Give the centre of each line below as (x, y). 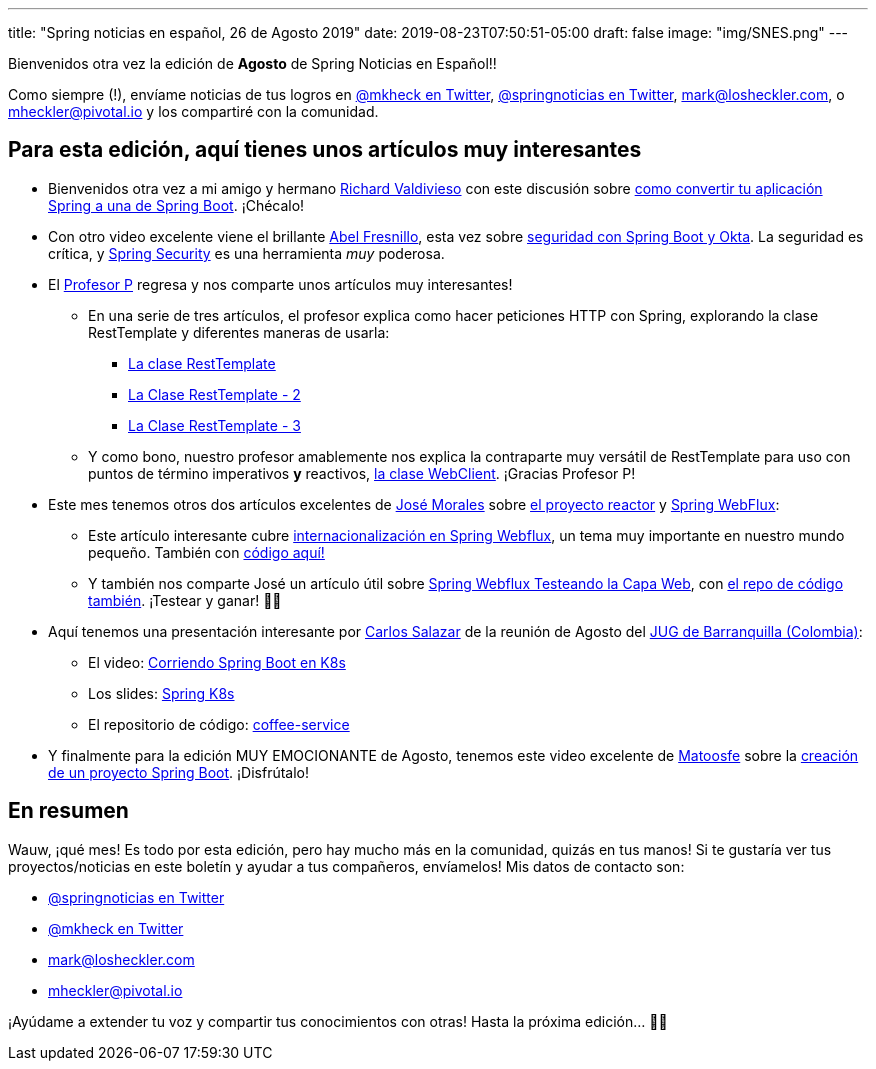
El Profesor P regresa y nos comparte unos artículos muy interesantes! (280, 284)
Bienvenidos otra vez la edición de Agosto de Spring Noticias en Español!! (252, 63)
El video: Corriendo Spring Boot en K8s (217, 662)
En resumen (68, 811)
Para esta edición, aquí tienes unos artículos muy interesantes (325, 150)
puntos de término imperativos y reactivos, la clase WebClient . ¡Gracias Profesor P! (362, 473)
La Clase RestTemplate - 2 (214, 394)
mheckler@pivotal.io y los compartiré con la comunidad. (193, 111)
